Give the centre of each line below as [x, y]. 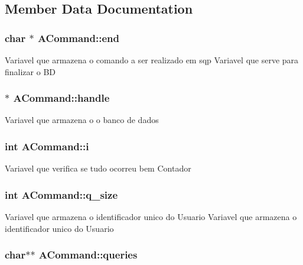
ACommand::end [78, 38]
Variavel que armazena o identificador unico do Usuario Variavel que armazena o [151, 217]
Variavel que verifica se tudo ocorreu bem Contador [98, 168]
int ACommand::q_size [61, 194]
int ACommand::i [47, 146]
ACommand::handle [61, 98]
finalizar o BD [30, 71]
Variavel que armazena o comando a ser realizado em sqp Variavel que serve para [152, 60]
